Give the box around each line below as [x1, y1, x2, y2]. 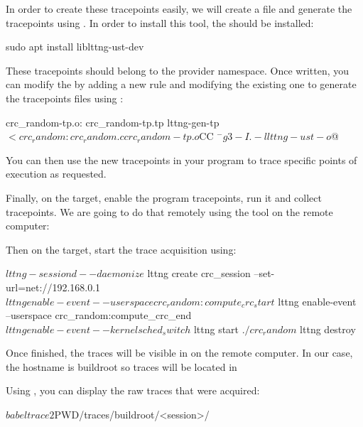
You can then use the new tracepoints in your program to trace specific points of [6, 152, 357, 167]
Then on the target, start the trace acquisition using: [6, 242, 237, 256]
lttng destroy [300, 321, 356, 336]
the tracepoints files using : [6, 90, 124, 105]
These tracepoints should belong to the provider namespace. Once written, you [6, 63, 350, 77]
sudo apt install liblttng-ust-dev [6, 39, 144, 54]
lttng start [193, 321, 239, 336]
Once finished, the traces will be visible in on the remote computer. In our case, [6, 345, 353, 360]
